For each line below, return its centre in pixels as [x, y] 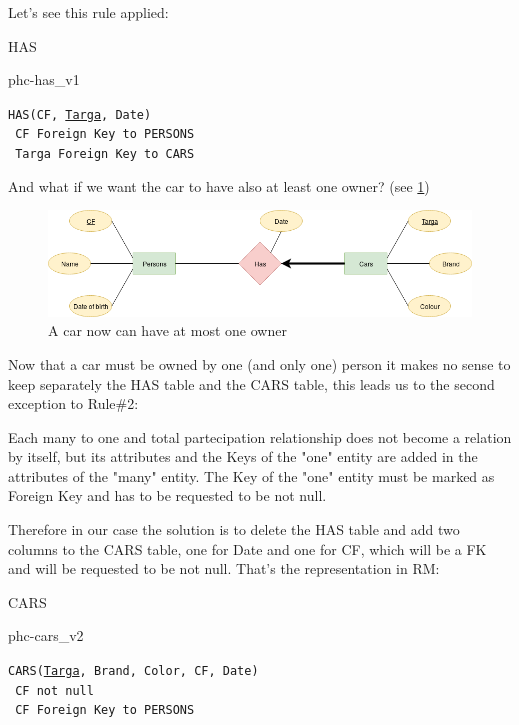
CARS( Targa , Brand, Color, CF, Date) [133, 671]
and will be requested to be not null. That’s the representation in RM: [224, 568]
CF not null [54, 690]
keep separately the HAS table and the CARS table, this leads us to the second [251, 383]
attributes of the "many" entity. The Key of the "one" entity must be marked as [251, 475]
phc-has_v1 [44, 79]
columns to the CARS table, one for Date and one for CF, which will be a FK [247, 548]
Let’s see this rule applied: [88, 12]
